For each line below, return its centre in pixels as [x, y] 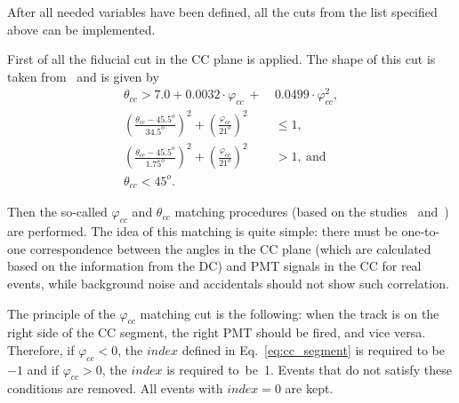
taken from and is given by [83, 76]
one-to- [421, 231]
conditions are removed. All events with [115, 388]
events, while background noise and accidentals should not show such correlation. [228, 283]
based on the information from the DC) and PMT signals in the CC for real [214, 266]
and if [43, 369]
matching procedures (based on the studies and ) [312, 212]
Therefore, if [41, 349]
